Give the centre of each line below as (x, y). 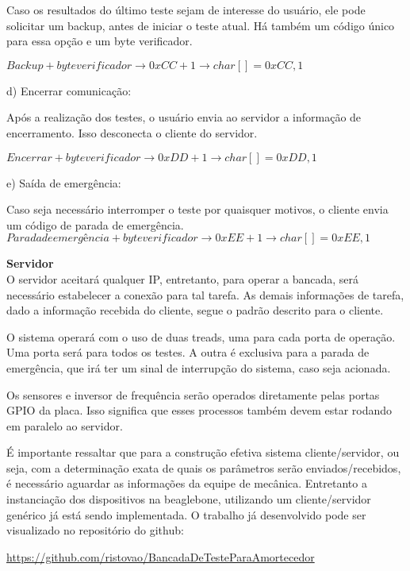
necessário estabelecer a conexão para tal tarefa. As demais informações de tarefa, (205, 294)
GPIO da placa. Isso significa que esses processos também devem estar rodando (199, 410)
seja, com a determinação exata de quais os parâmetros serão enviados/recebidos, (204, 467)
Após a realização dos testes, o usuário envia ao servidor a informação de (184, 117)
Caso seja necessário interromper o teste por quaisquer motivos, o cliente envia (197, 209)
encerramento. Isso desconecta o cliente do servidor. (132, 132)
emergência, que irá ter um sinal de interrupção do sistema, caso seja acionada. (199, 367)
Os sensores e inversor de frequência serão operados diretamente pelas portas (193, 394)
